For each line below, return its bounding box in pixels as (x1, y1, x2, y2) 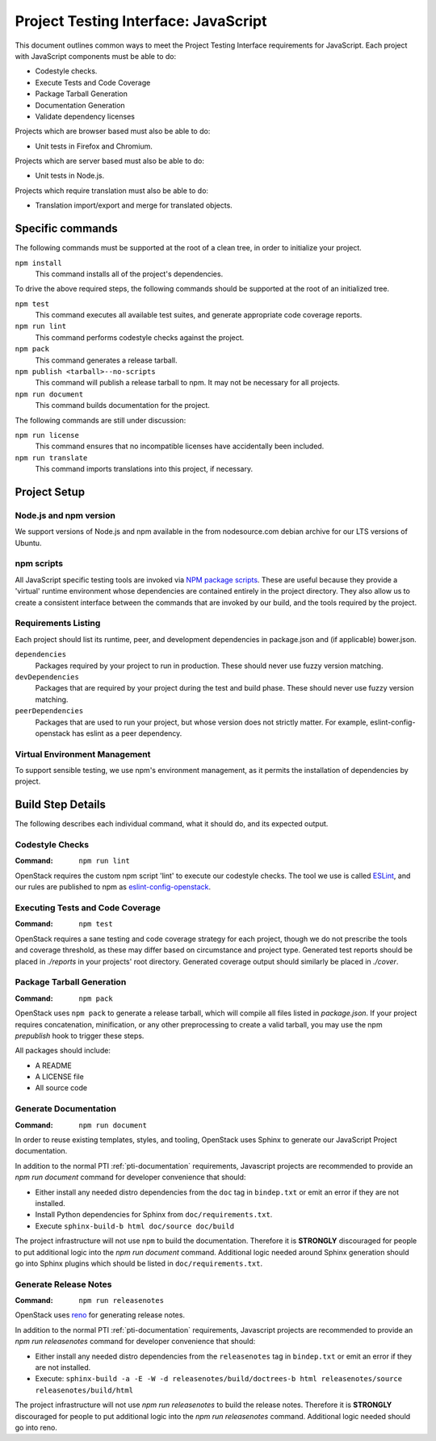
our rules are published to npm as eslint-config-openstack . (15, 882, 212, 892)
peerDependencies (15, 707, 84, 716)
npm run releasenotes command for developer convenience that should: (15, 1337, 256, 1346)
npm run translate (15, 453, 88, 462)
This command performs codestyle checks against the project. (35, 332, 245, 342)
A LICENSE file (35, 1072, 84, 1082)
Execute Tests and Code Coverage (35, 78, 151, 87)
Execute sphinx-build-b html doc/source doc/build (35, 1220, 234, 1231)
